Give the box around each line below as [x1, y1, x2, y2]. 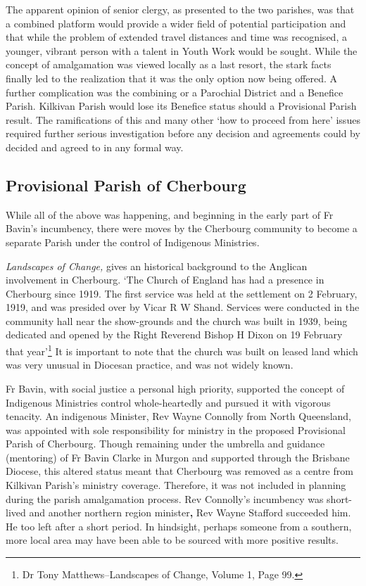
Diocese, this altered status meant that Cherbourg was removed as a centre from [6, 464, 353, 478]
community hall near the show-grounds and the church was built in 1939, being [6, 313, 348, 328]
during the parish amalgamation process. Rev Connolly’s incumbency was [6, 491, 324, 506]
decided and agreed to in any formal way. [6, 139, 184, 154]
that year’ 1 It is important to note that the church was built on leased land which [6, 342, 358, 358]
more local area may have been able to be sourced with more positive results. [6, 533, 339, 547]
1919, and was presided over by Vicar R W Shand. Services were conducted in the [6, 300, 360, 314]
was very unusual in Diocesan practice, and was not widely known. [6, 357, 294, 372]
